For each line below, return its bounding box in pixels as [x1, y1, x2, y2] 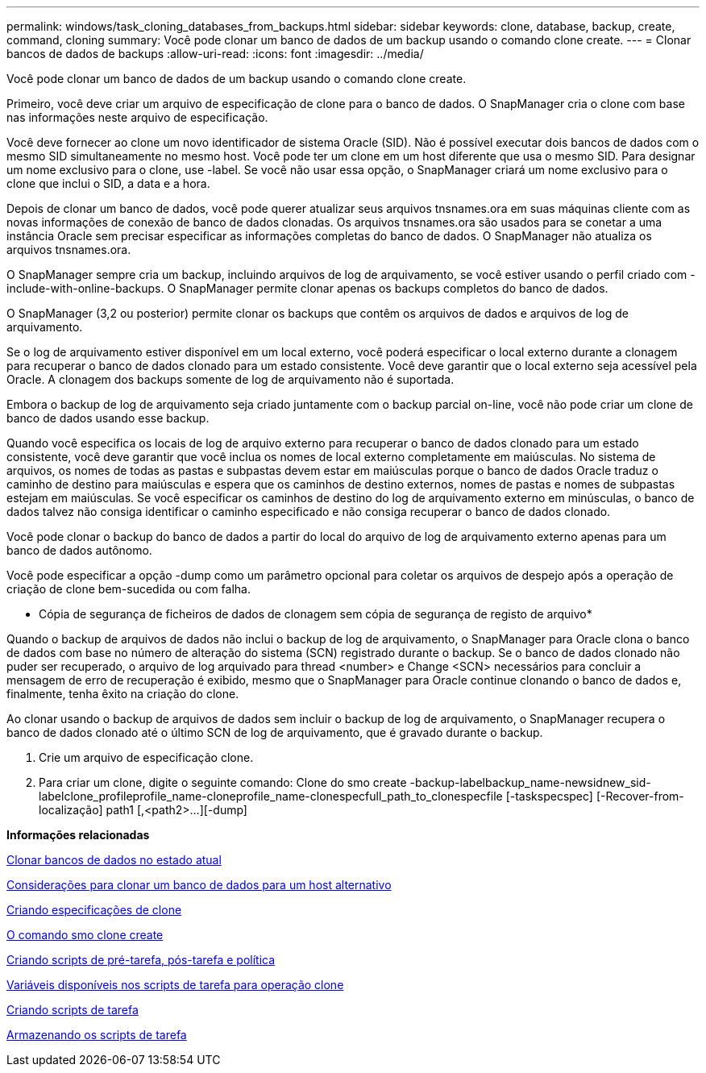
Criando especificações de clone [6, 903, 182, 917]
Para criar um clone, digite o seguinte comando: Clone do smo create [39, 776, 407, 789]
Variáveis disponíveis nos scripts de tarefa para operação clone [6, 978, 344, 992]
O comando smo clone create [6, 928, 164, 942]
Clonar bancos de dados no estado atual [6, 853, 222, 867]
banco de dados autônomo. [6, 543, 152, 557]
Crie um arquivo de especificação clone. [39, 751, 254, 764]
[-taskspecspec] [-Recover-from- [505, 789, 684, 803]
